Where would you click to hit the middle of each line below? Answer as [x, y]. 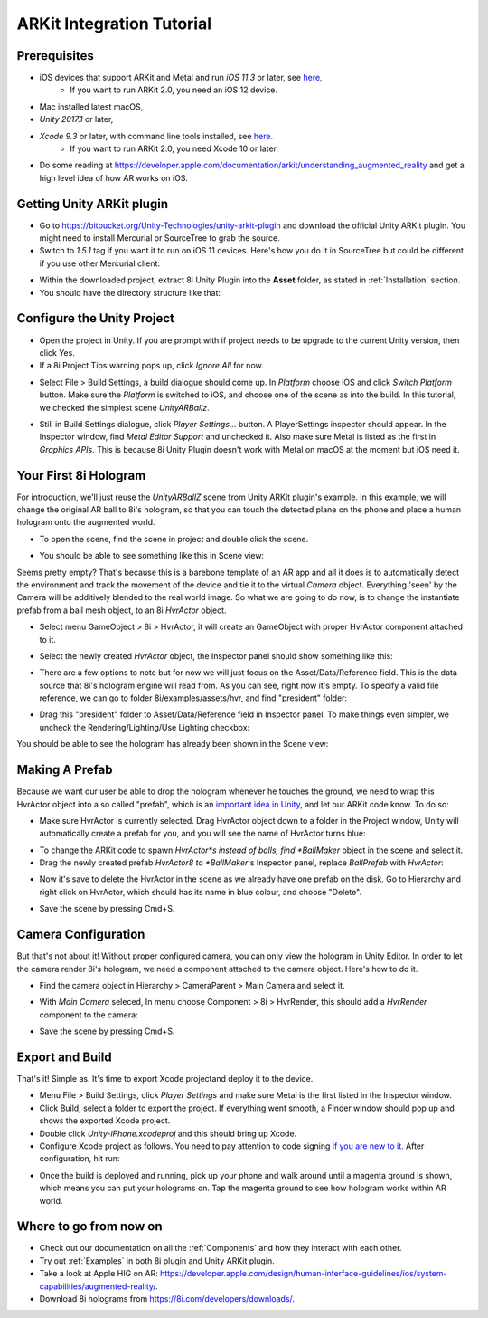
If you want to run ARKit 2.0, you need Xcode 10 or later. [174, 148]
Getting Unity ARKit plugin [93, 204]
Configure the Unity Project [96, 318]
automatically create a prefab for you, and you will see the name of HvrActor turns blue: [202, 834]
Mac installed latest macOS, [91, 106]
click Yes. [57, 352]
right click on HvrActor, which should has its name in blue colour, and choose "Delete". [200, 892]
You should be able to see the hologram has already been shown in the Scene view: [173, 744]
